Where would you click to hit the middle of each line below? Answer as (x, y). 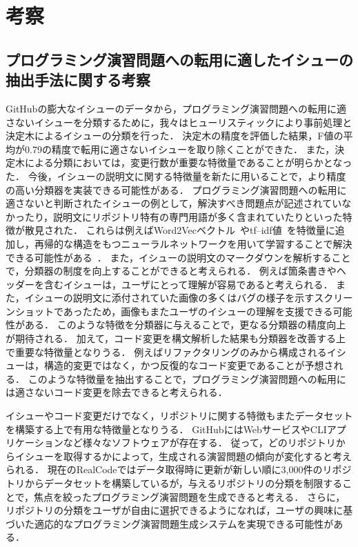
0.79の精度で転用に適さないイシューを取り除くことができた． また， (180, 149)
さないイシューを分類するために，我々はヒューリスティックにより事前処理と (179, 122)
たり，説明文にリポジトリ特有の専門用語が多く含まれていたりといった (183, 216)
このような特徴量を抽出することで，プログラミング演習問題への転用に (187, 378)
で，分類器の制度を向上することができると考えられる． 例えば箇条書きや (171, 271)
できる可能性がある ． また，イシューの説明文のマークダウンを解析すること (178, 257)
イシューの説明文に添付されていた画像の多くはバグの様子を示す (169, 298)
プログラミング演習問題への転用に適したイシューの (179, 59)
